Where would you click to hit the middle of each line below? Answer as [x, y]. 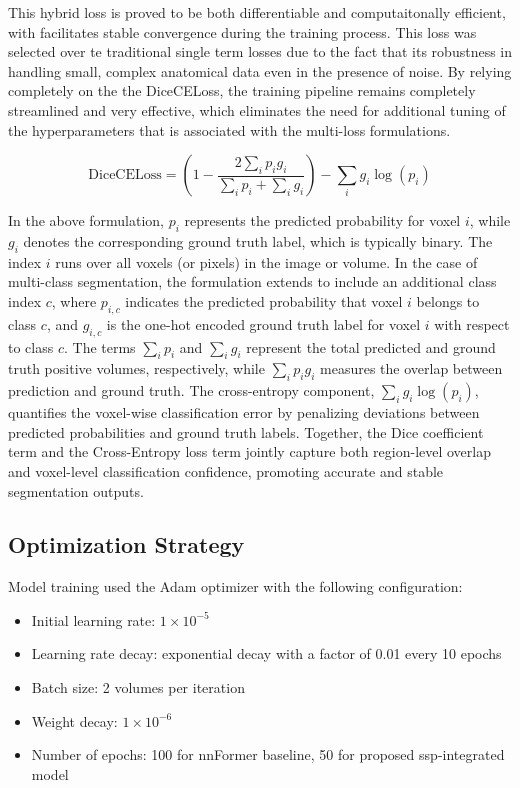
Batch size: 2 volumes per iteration [138, 687]
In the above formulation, [86, 220]
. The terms [99, 346]
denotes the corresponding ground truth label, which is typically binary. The [258, 240]
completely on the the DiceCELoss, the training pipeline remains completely [242, 90]
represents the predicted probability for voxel [322, 220]
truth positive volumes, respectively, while [136, 368]
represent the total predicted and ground [371, 346]
